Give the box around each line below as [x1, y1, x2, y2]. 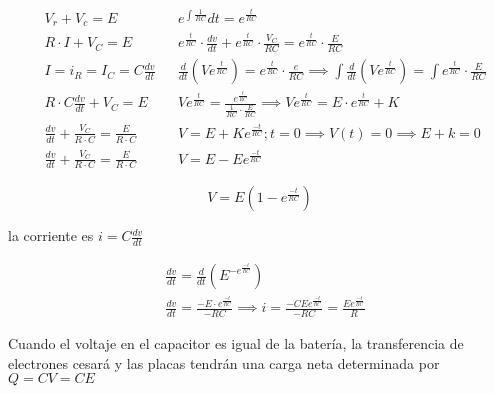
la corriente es [8, 225, 94, 246]
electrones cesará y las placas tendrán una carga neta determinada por [8, 352, 440, 373]
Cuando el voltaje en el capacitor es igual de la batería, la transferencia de [8, 333, 464, 354]
